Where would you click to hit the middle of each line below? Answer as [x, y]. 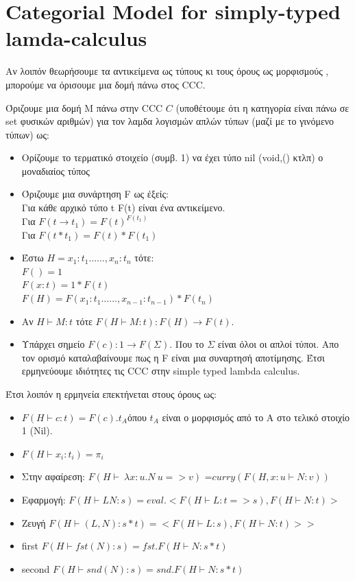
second [36, 568]
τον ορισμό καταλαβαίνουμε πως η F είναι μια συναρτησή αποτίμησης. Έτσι [173, 357]
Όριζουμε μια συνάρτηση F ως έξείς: [95, 194]
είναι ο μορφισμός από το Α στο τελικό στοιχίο [256, 417]
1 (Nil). [37, 430]
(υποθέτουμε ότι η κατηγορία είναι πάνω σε [262, 107]
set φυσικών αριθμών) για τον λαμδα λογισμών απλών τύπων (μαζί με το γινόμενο [170, 121]
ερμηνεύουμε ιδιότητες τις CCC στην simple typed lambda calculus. [161, 371]
